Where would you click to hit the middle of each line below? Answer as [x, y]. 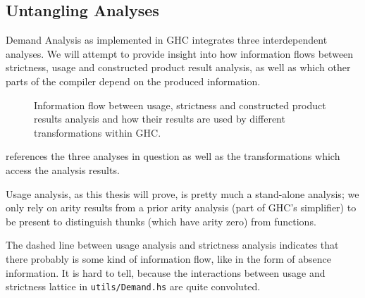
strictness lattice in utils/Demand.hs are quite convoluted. [133, 286]
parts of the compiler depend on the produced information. [133, 81]
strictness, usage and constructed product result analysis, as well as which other [178, 67]
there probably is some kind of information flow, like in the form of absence [169, 258]
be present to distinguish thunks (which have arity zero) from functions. [161, 221]
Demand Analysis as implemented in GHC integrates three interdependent [167, 40]
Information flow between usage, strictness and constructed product [180, 105]
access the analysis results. [63, 169]
